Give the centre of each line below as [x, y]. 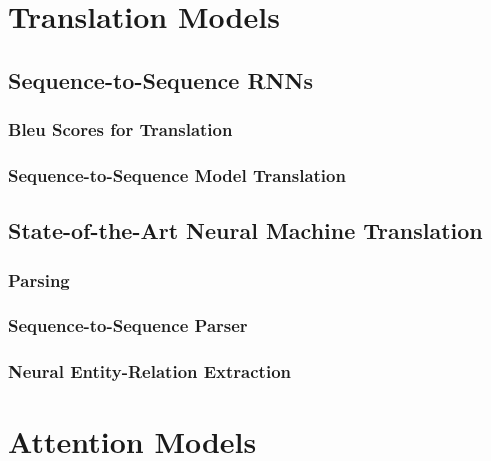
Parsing [39, 279]
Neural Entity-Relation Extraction [150, 371]
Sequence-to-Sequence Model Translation [177, 174]
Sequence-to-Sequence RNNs [160, 79]
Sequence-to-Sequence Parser [128, 325]
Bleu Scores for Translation [120, 129]
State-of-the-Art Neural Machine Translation [245, 230]
